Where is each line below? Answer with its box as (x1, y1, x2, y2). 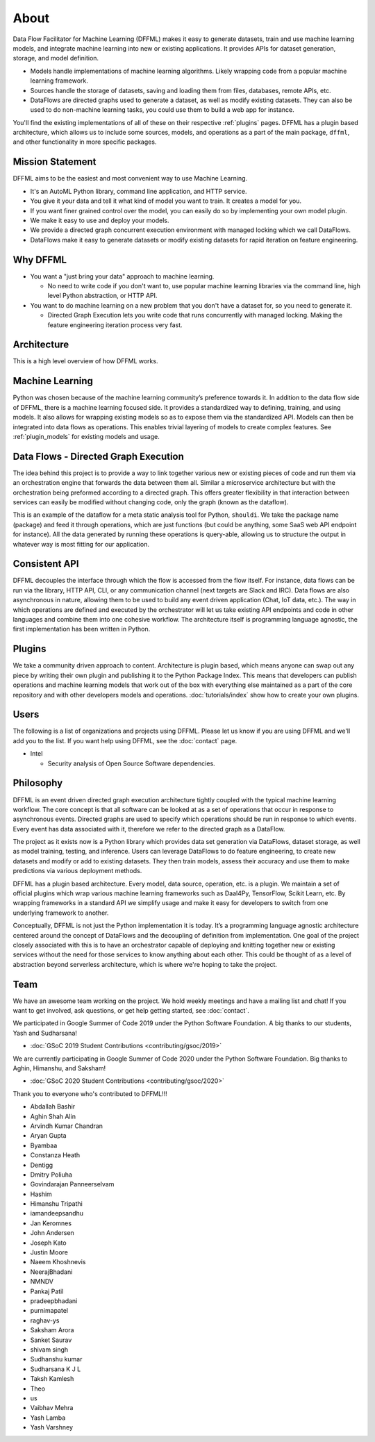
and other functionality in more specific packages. (12, 138, 157, 146)
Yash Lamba (30, 1414, 66, 1422)
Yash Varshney (30, 1423, 73, 1432)
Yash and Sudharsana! (12, 1029, 78, 1037)
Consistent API (12, 558, 79, 570)
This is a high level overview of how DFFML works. (12, 357, 158, 365)
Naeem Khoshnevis (30, 1258, 86, 1266)
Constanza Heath (30, 1151, 81, 1159)
